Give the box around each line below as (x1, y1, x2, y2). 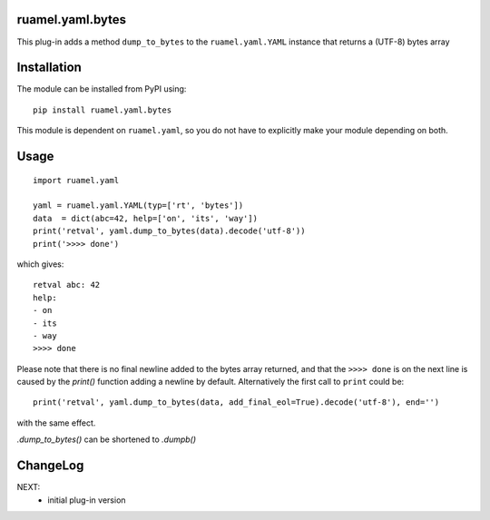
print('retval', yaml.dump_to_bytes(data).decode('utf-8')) (33, 226, 306, 236)
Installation (16, 60, 82, 75)
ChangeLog (16, 458, 84, 474)
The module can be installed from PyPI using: (16, 83, 187, 94)
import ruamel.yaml (33, 175, 120, 185)
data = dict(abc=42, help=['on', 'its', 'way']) (33, 213, 259, 223)
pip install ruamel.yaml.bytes (33, 104, 172, 115)
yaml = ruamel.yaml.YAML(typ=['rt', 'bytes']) (33, 201, 244, 211)
